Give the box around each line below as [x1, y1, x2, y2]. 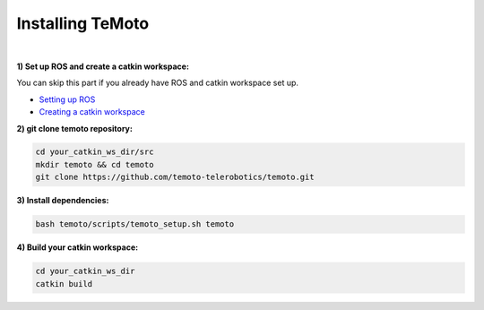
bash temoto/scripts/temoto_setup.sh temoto [35, 220, 235, 229]
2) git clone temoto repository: [16, 123, 134, 133]
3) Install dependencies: [16, 195, 109, 206]
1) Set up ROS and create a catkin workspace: [16, 61, 190, 72]
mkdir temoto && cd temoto [35, 159, 154, 169]
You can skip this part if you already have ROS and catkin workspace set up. [16, 77, 299, 89]
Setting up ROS [39, 94, 96, 105]
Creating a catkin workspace [39, 107, 145, 117]
